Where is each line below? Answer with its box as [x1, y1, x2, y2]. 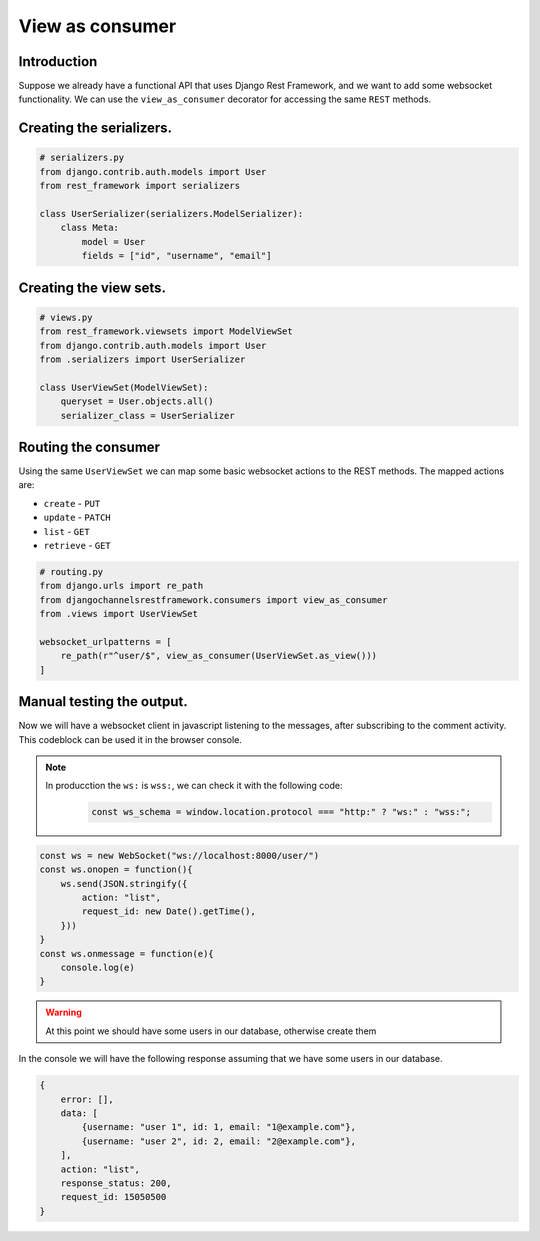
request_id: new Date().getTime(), [81, 906, 257, 917]
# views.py [39, 311, 93, 323]
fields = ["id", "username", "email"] [81, 250, 272, 262]
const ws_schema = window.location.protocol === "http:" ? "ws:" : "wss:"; [91, 806, 472, 818]
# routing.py [39, 566, 104, 577]
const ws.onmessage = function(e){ [39, 948, 214, 959]
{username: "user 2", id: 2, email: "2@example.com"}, [81, 1135, 357, 1147]
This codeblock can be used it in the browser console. [18, 733, 242, 745]
